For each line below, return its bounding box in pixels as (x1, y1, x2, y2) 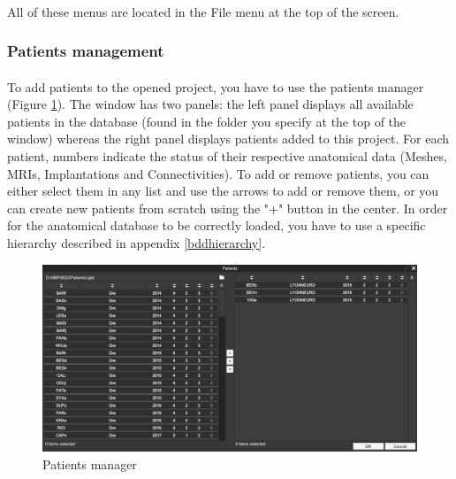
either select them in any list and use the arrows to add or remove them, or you (7, 182, 439, 200)
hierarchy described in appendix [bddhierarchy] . (7, 233, 266, 251)
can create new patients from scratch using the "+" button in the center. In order (7, 198, 448, 217)
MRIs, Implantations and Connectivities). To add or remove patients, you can (7, 164, 429, 182)
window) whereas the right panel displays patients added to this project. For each (7, 129, 450, 148)
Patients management (7, 40, 164, 62)
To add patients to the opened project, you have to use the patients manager (7, 77, 424, 96)
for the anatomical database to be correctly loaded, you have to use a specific (7, 216, 426, 235)
